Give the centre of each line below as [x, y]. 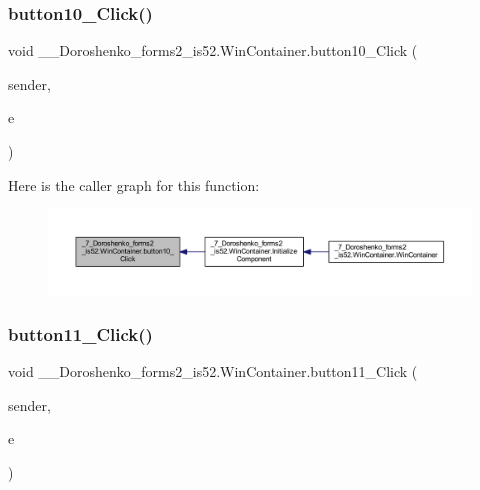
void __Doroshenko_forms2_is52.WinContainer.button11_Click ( [213, 371]
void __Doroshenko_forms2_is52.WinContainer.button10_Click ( [213, 50]
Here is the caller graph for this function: [134, 184]
